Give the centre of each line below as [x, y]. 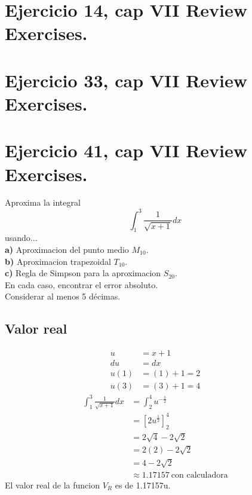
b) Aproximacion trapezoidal [58, 261]
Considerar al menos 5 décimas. [63, 296]
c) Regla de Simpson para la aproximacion [83, 273]
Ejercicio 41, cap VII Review [126, 150]
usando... [21, 238]
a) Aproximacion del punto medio [67, 249]
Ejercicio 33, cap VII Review [126, 80]
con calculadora [199, 475]
